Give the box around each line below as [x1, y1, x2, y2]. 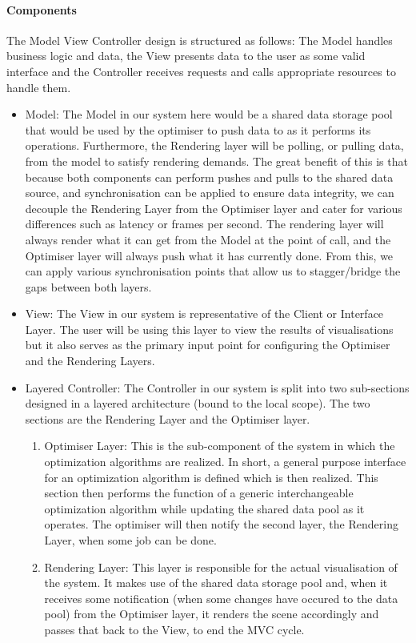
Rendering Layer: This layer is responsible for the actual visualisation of [44, 558, 398, 575]
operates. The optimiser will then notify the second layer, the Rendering [44, 516, 398, 532]
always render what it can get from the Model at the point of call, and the [25, 231, 391, 247]
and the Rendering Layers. [25, 352, 155, 369]
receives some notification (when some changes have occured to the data [44, 589, 398, 606]
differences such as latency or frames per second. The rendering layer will [25, 215, 384, 232]
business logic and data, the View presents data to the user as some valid [6, 47, 366, 64]
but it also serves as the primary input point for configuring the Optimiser [25, 336, 390, 353]
